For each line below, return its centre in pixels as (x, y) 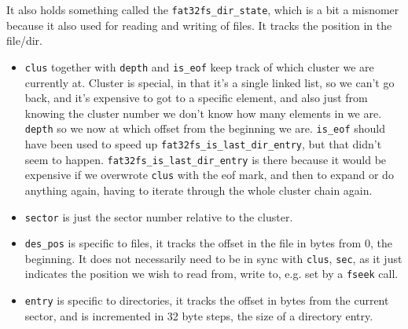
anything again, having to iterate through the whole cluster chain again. (198, 190)
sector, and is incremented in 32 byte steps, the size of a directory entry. (199, 315)
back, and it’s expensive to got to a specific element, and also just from (196, 98)
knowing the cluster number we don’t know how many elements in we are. (203, 113)
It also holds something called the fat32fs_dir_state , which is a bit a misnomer (203, 9)
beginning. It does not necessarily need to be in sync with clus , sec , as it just (213, 258)
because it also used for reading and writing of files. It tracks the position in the (199, 25)
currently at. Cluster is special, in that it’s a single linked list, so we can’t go (210, 82)
